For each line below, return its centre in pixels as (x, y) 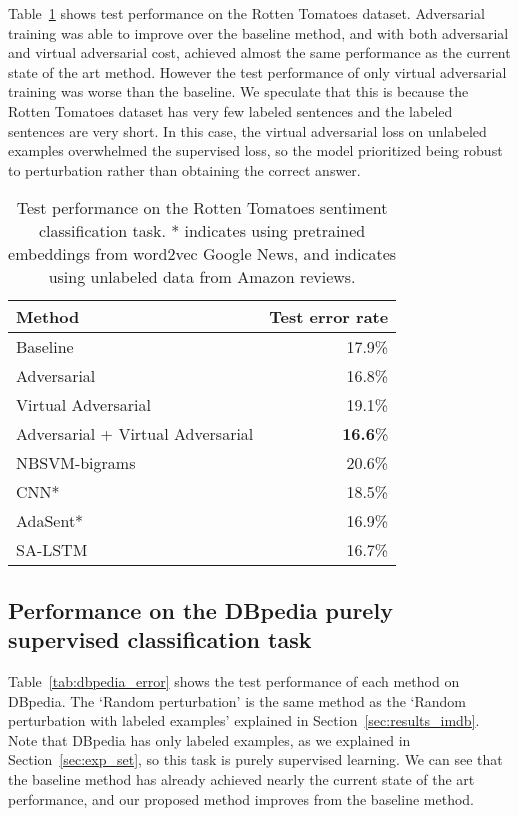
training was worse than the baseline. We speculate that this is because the (238, 91)
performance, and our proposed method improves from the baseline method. (241, 798)
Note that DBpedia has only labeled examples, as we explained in (209, 739)
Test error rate (329, 317)
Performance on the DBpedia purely (200, 609)
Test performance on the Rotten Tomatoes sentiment (202, 208)
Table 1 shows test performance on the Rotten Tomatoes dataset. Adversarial (246, 13)
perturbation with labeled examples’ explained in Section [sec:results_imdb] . (244, 720)
